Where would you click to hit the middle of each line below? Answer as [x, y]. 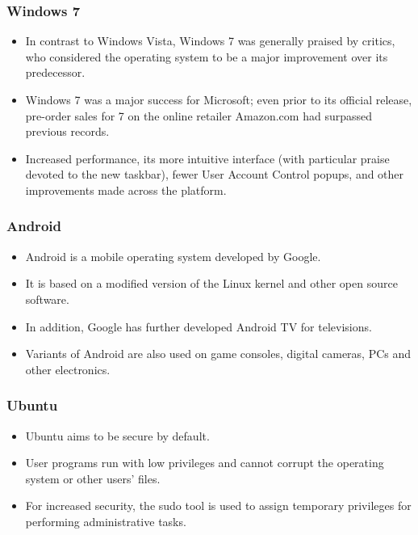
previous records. [67, 131]
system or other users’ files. [93, 478]
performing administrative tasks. [106, 521]
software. [47, 299]
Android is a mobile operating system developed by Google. [173, 256]
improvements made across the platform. [126, 190]
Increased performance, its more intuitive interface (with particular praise [207, 158]
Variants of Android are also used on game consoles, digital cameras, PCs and [218, 354]
